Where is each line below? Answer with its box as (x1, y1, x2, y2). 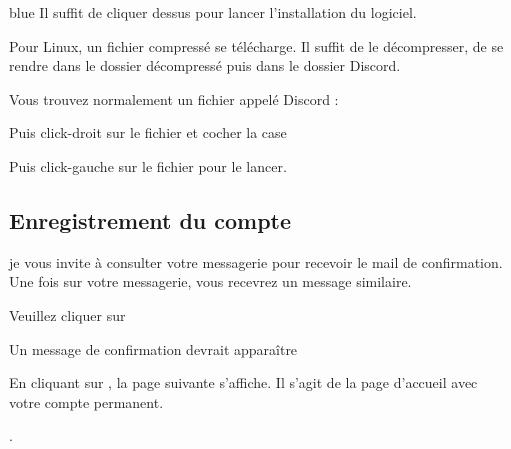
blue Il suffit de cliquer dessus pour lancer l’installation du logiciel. (9, 2, 417, 22)
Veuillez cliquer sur (9, 304, 126, 325)
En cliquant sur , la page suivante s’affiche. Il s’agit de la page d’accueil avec (9, 372, 478, 393)
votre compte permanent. (9, 391, 164, 412)
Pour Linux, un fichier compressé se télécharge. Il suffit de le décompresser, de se (9, 35, 504, 56)
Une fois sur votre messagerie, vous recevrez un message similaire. (9, 271, 412, 292)
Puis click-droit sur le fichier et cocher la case (9, 122, 287, 143)
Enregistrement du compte (9, 204, 292, 235)
